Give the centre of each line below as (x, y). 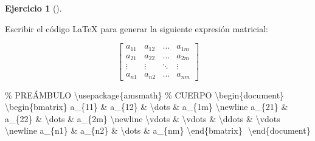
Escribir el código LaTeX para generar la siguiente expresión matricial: (137, 28)
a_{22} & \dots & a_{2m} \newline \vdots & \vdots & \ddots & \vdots (143, 118)
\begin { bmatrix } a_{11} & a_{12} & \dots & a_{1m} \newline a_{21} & (147, 107)
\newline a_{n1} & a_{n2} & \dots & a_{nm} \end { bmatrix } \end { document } (158, 130)
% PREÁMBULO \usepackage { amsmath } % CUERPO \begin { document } (145, 95)
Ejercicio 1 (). (33, 8)
